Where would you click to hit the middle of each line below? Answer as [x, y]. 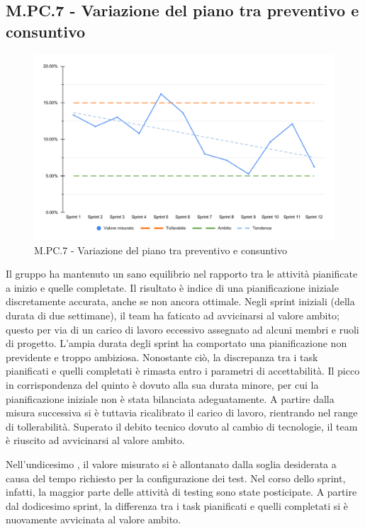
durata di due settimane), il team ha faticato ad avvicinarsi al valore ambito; [173, 315]
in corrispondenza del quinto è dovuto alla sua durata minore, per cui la [162, 385]
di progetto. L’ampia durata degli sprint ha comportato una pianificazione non [176, 343]
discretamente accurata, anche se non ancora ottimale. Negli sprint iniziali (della [180, 301]
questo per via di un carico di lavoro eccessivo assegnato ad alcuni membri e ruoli [182, 329]
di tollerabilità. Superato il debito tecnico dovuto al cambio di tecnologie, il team [182, 426]
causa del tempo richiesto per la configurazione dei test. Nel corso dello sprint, [176, 478]
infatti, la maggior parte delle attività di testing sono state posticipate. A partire [181, 492]
